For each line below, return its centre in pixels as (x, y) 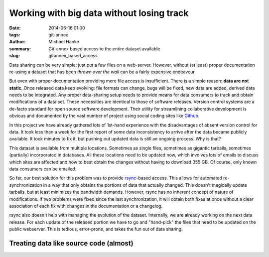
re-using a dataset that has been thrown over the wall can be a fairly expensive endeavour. (103, 72)
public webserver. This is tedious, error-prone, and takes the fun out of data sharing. (96, 229)
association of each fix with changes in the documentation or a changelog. (86, 206)
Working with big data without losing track (99, 13)
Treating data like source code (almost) (71, 243)
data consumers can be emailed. (43, 169)
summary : (20, 49)
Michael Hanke (64, 42)
